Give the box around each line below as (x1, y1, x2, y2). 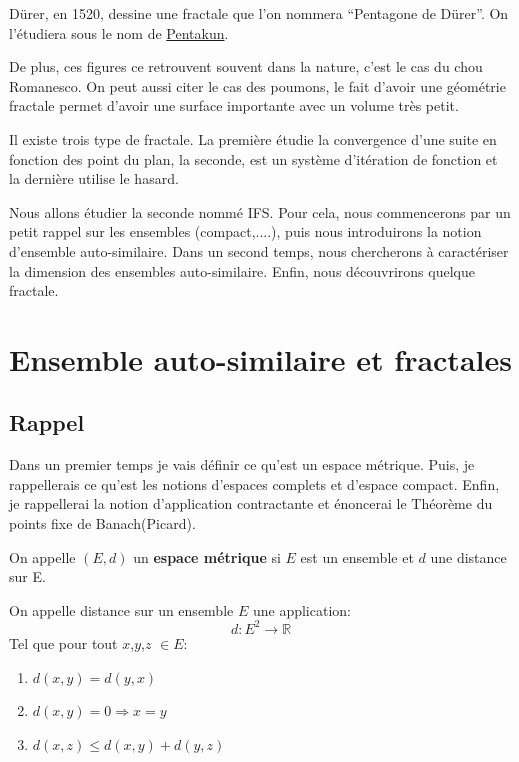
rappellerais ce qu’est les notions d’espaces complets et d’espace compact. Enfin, (9, 473, 500, 494)
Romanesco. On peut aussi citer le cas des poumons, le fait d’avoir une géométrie (9, 75, 506, 96)
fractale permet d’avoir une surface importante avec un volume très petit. (9, 95, 459, 116)
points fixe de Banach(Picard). (9, 513, 196, 534)
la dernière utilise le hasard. (9, 168, 179, 189)
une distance (430, 546, 507, 567)
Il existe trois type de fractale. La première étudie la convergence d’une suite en (9, 128, 497, 149)
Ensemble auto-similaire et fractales (9, 338, 512, 379)
